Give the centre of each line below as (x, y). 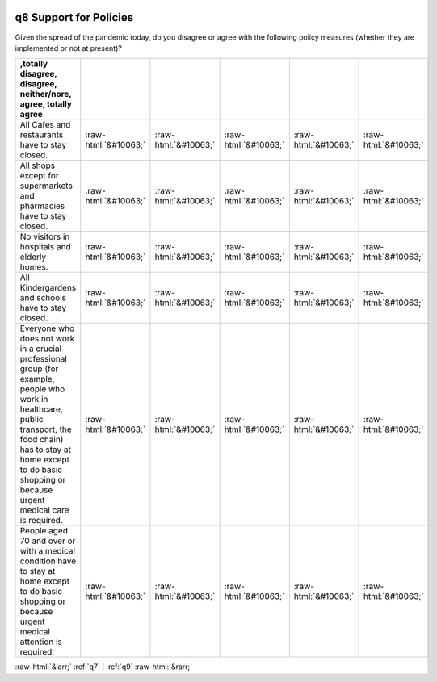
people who (42, 389)
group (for (39, 369)
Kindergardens (48, 288)
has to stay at (46, 450)
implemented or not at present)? (69, 48)
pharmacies (42, 206)
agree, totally (46, 104)
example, (38, 379)
